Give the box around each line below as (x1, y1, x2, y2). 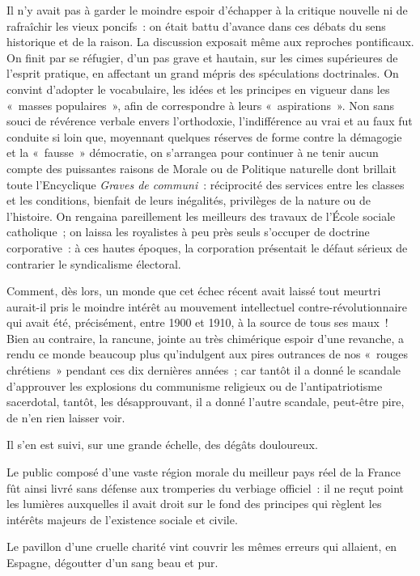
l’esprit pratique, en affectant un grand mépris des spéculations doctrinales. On (6, 65, 399, 82)
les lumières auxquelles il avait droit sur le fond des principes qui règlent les (6, 495, 382, 512)
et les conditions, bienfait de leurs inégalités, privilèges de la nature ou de (6, 192, 371, 209)
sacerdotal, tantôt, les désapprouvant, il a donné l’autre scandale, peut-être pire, (6, 393, 405, 410)
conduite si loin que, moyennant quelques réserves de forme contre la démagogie (6, 128, 402, 145)
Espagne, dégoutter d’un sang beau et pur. (6, 554, 218, 570)
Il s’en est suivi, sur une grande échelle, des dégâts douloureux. (6, 436, 318, 453)
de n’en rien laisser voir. (6, 409, 125, 426)
